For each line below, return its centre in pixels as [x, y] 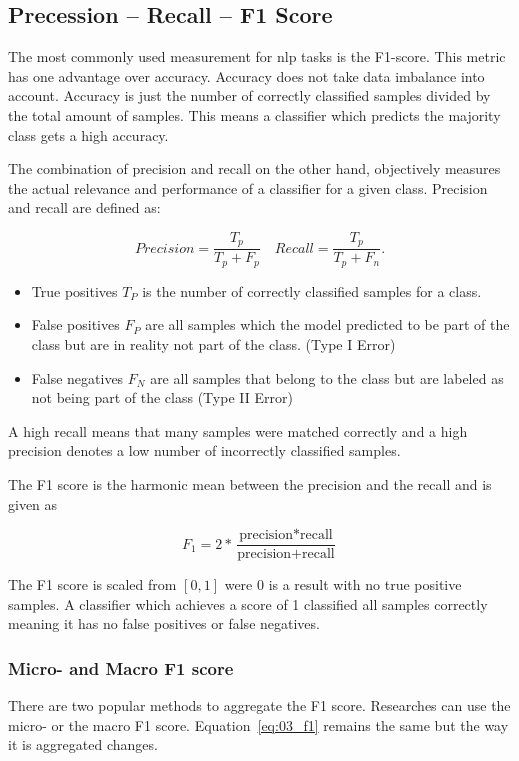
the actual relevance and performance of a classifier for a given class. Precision [248, 187]
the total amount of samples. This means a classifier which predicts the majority [254, 114]
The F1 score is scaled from [92, 584]
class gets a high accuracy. [88, 134]
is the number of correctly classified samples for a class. [312, 290]
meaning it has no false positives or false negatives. [164, 623]
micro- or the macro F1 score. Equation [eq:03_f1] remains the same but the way [258, 724]
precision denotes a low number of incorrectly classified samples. [204, 450]
